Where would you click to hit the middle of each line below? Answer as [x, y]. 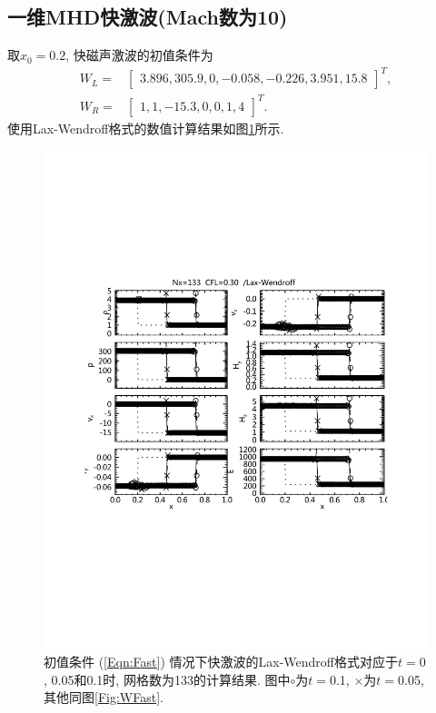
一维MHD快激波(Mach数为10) [148, 17]
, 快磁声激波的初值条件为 [139, 55]
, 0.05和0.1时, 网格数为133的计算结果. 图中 [167, 679]
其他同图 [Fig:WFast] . [104, 697]
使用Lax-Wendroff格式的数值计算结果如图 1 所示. [146, 128]
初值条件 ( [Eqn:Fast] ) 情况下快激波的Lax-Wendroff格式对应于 [221, 661]
